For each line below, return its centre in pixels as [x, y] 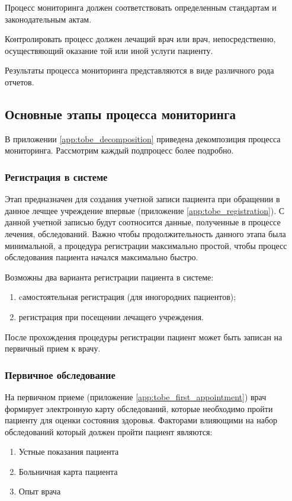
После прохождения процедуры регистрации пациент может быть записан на [144, 336]
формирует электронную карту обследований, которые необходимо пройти [139, 408]
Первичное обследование [60, 374]
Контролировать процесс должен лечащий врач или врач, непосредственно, [140, 39]
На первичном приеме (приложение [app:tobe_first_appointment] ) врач [136, 396]
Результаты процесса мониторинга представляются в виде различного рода [139, 70]
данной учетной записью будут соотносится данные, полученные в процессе [143, 222]
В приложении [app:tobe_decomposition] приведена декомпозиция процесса [143, 138]
